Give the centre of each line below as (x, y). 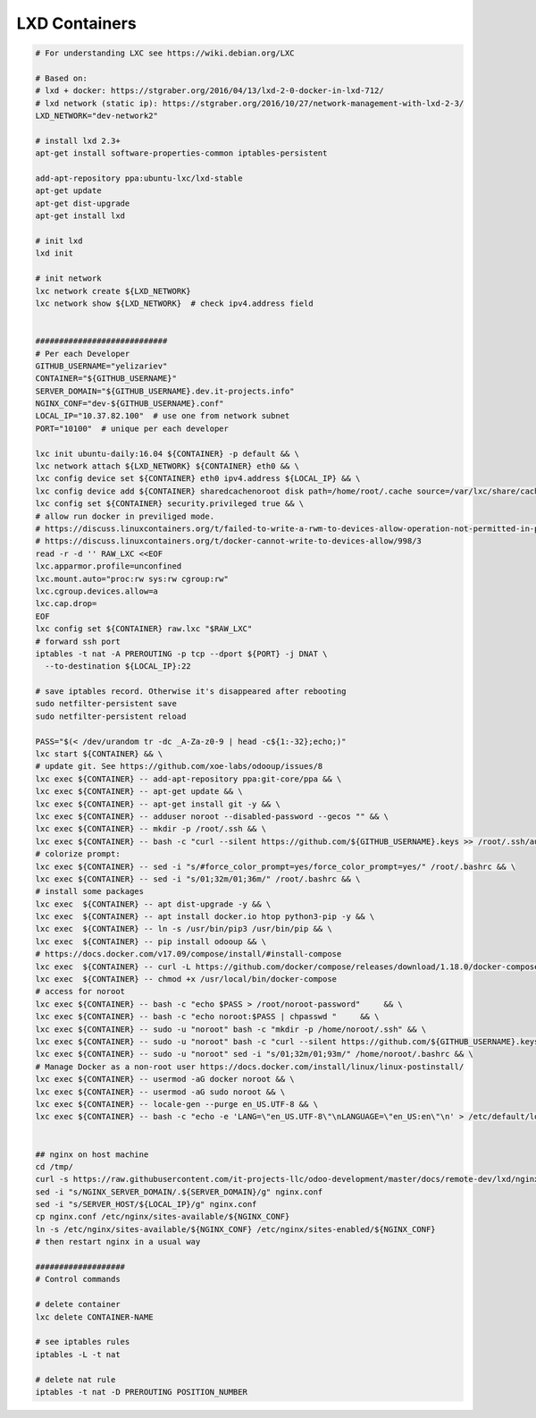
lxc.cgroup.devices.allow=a (96, 591)
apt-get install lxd (80, 216)
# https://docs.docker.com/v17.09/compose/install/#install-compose (188, 954)
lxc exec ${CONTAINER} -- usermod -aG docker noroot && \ (165, 1079)
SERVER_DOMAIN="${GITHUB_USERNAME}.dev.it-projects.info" (165, 391)
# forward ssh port (78, 641)
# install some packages (90, 891)
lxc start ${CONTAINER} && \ (99, 754)
